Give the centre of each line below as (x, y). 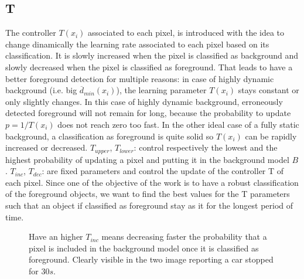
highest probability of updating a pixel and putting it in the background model (147, 159)
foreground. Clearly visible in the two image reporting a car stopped (151, 259)
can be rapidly (271, 136)
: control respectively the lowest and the (206, 147)
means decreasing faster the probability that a (184, 237)
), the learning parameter (161, 90)
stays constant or (269, 90)
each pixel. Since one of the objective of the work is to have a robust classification (152, 182)
